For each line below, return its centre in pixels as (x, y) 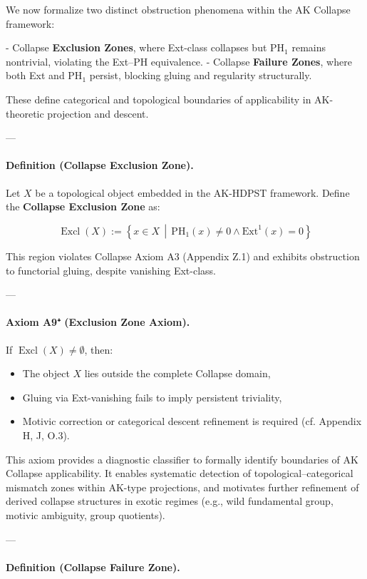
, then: (99, 349)
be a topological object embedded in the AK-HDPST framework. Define (192, 192)
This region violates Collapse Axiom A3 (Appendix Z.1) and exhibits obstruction (183, 256)
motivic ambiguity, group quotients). (86, 514)
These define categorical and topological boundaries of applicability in (159, 99)
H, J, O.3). (46, 435)
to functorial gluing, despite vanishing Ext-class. (111, 270)
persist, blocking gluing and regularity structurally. (201, 75)
